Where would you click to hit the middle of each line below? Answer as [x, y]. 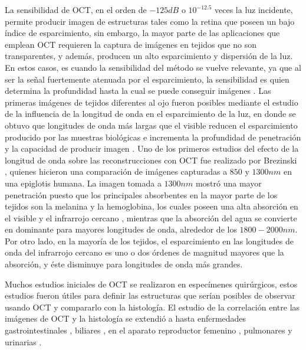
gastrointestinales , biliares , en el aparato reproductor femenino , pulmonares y [149, 330]
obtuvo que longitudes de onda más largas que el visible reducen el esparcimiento [151, 125]
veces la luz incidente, [254, 9]
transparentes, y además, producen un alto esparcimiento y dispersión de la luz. [149, 56]
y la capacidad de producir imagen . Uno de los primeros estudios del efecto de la [152, 148]
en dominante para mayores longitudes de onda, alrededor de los [121, 229]
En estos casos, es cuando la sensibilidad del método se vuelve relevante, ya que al [153, 67]
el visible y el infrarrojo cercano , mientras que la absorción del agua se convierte [151, 217]
